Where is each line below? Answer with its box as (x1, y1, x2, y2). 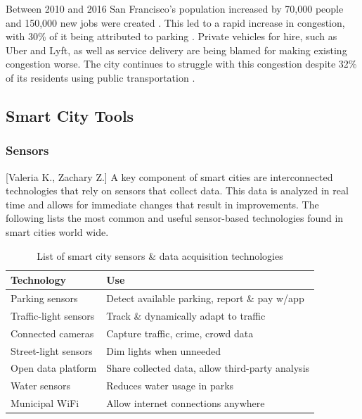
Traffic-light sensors (11, 308, 95, 323)
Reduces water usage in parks (106, 378, 234, 393)
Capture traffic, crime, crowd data (106, 325, 254, 340)
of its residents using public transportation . (6, 70, 195, 85)
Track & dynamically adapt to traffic (106, 308, 266, 323)
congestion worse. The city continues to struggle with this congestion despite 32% (6, 56, 357, 71)
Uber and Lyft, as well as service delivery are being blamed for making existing (6, 42, 347, 57)
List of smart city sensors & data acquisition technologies (37, 248, 283, 263)
